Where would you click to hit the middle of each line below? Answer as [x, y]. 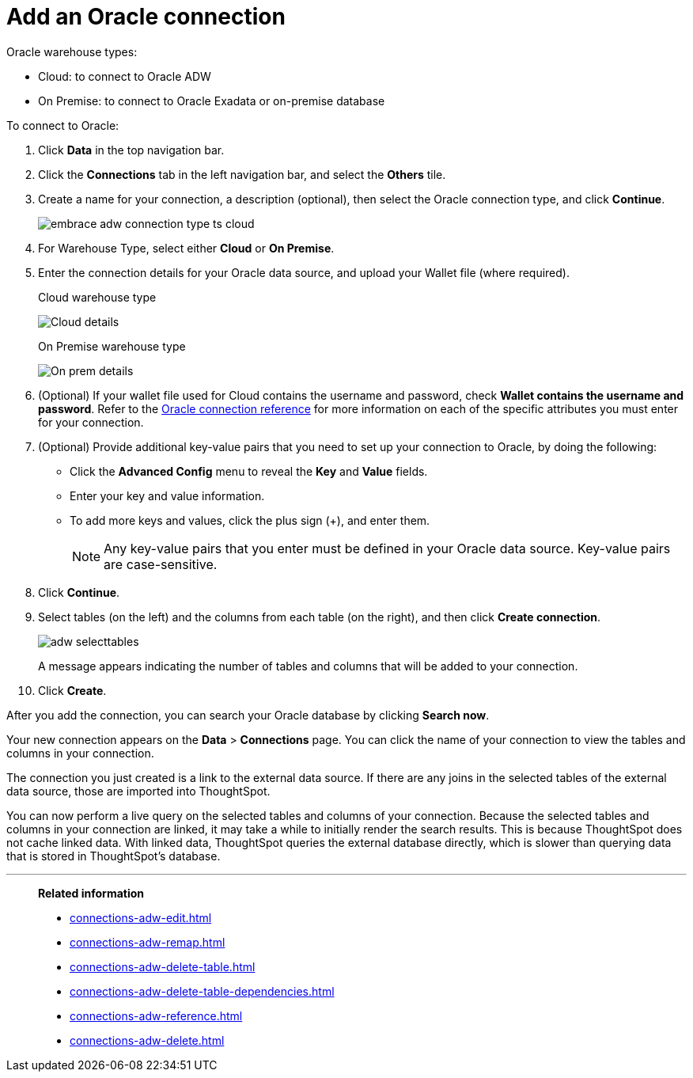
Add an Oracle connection [146, 17]
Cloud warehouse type [97, 297]
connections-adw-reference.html [156, 1015]
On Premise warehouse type [112, 346]
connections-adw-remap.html [148, 942]
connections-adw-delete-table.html [163, 966]
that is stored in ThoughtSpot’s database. [114, 856]
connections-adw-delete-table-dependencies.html [202, 991]
